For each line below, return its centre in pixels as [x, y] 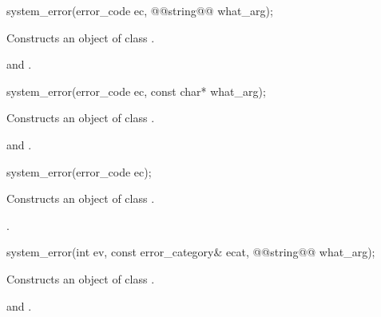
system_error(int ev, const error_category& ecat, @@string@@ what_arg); [191, 252]
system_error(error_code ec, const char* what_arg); [136, 91]
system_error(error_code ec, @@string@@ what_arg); [140, 10]
